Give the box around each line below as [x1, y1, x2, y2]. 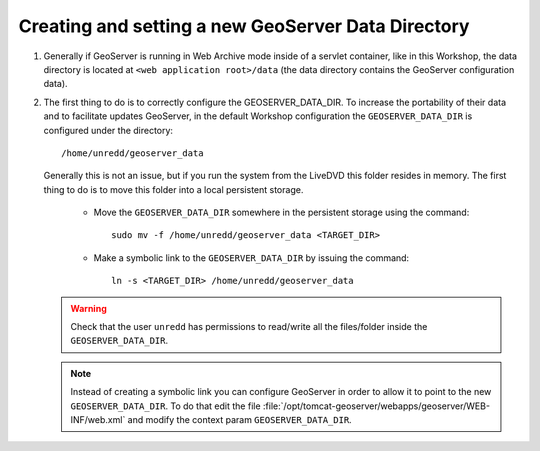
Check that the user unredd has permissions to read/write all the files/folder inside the [70, 321, 428, 333]
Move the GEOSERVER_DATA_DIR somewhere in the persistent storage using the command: [93, 206, 470, 219]
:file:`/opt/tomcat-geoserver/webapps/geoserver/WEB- [262, 400, 490, 412]
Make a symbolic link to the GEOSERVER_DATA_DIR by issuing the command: [93, 251, 410, 264]
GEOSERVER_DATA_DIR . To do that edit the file [70, 400, 261, 412]
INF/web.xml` [70, 413, 126, 425]
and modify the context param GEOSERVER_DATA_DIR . [127, 413, 352, 425]
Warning [70, 302, 107, 314]
